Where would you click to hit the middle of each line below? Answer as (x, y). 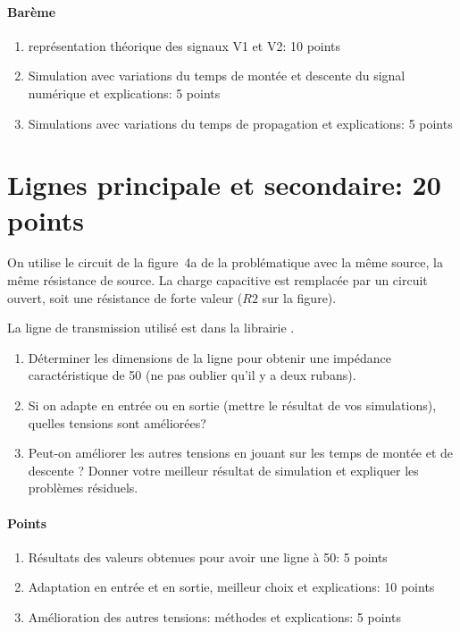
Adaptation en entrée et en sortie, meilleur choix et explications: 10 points (231, 587)
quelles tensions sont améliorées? (117, 422)
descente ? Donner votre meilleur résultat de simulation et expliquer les (223, 470)
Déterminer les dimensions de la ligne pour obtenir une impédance (209, 357)
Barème (32, 11)
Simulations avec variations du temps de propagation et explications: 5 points (240, 123)
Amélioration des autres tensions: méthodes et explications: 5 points (214, 617)
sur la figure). (299, 297)
